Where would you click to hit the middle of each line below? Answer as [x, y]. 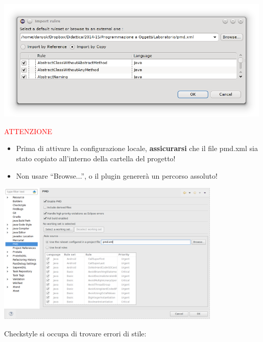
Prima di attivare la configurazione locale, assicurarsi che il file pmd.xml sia [137, 148]
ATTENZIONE [28, 131]
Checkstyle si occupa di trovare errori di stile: [75, 333]
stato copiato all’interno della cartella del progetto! [96, 158]
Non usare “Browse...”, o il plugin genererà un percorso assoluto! [117, 175]
